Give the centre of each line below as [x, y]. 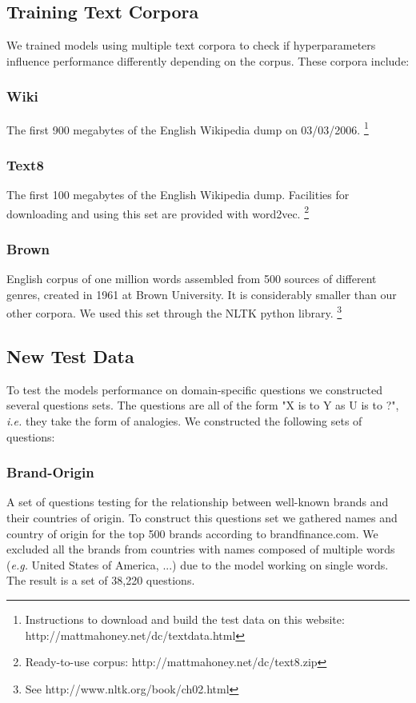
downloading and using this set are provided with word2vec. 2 [158, 212]
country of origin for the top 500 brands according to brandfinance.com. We [192, 533]
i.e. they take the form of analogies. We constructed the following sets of [184, 420]
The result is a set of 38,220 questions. [101, 580]
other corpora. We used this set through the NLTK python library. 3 [174, 312]
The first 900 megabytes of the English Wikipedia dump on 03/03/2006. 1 [188, 128]
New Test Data [70, 355]
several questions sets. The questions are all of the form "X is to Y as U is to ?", [203, 405]
